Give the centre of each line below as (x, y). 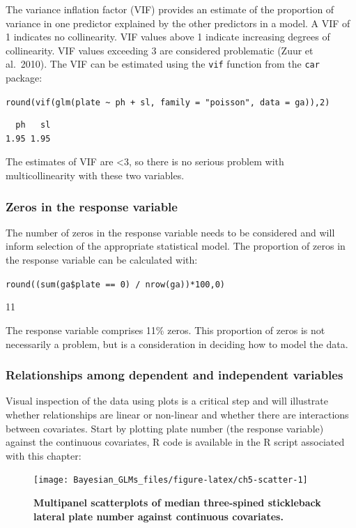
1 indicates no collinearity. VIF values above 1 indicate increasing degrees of (168, 37)
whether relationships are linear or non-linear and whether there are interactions (177, 414)
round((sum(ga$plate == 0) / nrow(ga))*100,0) (115, 284)
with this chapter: (44, 455)
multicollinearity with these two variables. (95, 175)
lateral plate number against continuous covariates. (158, 516)
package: (24, 78)
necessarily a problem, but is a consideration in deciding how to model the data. (177, 344)
